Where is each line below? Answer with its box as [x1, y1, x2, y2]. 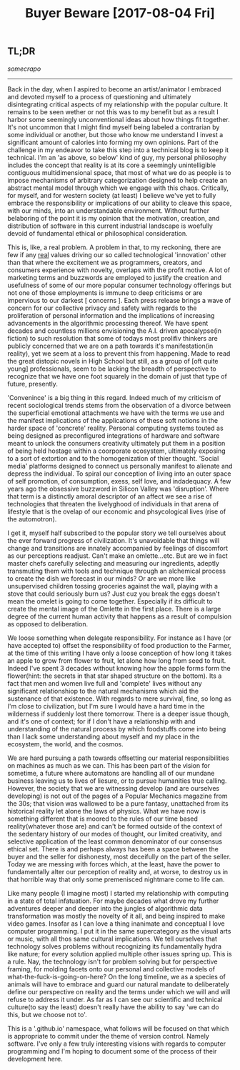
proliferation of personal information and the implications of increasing [7, 311, 215, 319]
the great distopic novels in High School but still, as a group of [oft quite [7, 356, 219, 365]
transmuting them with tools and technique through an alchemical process [7, 566, 226, 575]
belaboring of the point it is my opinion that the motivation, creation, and [7, 214, 220, 222]
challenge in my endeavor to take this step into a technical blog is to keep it [7, 145, 229, 154]
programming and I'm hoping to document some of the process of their [7, 1046, 217, 1055]
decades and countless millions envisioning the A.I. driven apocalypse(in [7, 326, 221, 335]
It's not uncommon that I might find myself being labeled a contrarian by [7, 123, 220, 131]
